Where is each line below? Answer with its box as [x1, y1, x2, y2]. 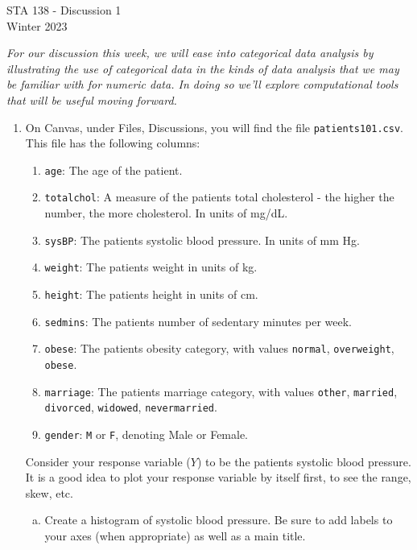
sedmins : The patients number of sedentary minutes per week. [44, 312, 352, 329]
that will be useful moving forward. [6, 91, 177, 108]
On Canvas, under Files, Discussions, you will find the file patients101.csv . [25, 118, 403, 135]
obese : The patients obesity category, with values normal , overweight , [44, 340, 394, 357]
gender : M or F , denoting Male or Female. [44, 425, 249, 442]
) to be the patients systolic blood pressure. [196, 453, 411, 469]
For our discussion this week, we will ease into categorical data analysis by [6, 44, 374, 61]
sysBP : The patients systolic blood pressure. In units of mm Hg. [44, 231, 360, 248]
